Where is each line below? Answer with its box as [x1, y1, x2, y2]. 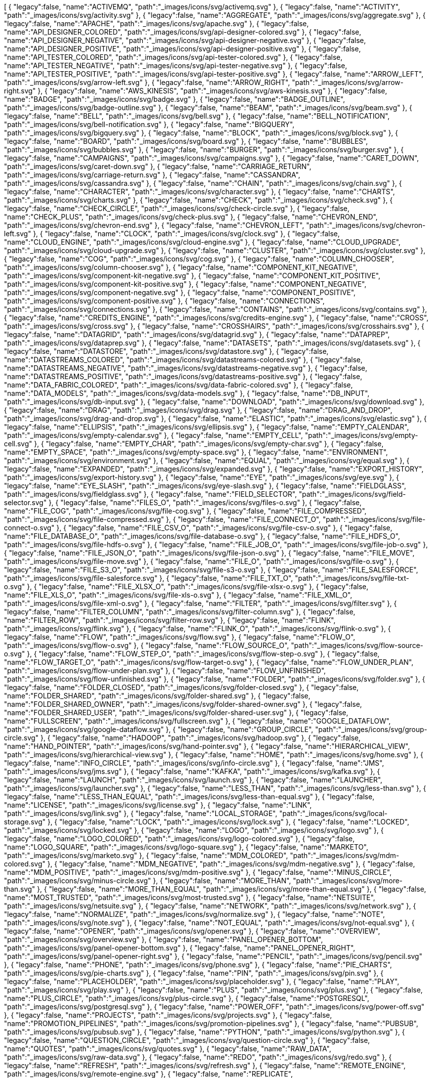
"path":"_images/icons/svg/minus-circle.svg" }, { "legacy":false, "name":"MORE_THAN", [4, 876, 291, 885]
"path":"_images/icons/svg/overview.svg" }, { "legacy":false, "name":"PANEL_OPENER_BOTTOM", [4, 935, 323, 944]
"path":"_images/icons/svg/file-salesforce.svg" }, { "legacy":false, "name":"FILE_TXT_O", [4, 574, 293, 582]
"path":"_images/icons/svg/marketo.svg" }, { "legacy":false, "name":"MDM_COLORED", [4, 851, 288, 860]
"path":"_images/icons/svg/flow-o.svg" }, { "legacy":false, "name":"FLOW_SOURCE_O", [4, 641, 289, 649]
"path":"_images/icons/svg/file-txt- [295, 574, 409, 582]
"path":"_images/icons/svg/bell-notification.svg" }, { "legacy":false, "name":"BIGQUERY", [4, 120, 295, 129]
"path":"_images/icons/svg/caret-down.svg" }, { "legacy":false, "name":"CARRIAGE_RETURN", [4, 162, 312, 171]
